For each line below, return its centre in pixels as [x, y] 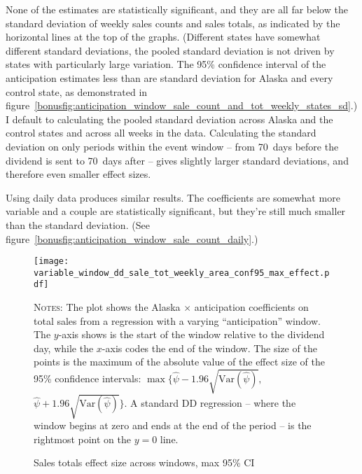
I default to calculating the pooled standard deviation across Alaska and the [169, 119]
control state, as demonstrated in [77, 91]
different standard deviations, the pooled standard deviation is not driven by [170, 50]
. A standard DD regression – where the [210, 403]
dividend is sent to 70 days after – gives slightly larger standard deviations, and [177, 160]
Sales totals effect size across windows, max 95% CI [144, 462]
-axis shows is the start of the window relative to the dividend [192, 334]
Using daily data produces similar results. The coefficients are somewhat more [173, 197]
